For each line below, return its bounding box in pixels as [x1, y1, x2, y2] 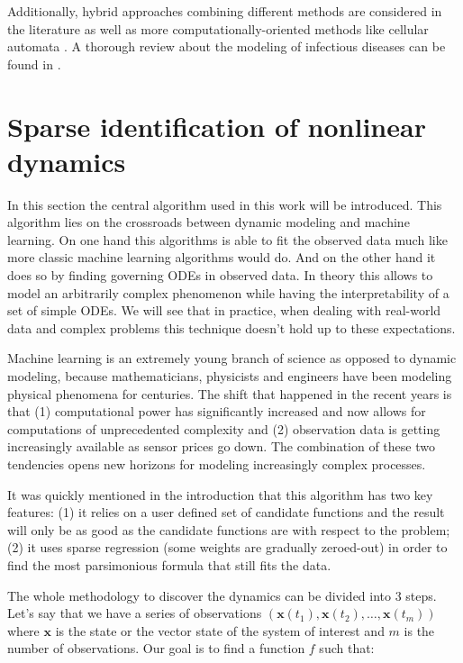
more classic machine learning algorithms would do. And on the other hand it [7, 248, 436, 267]
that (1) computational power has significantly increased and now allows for [7, 402, 426, 421]
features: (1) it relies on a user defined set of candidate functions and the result [7, 503, 445, 522]
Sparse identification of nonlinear [7, 107, 426, 144]
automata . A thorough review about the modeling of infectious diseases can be [7, 37, 446, 56]
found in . [7, 54, 61, 73]
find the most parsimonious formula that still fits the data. [7, 555, 331, 574]
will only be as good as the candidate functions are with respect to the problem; [7, 520, 450, 539]
